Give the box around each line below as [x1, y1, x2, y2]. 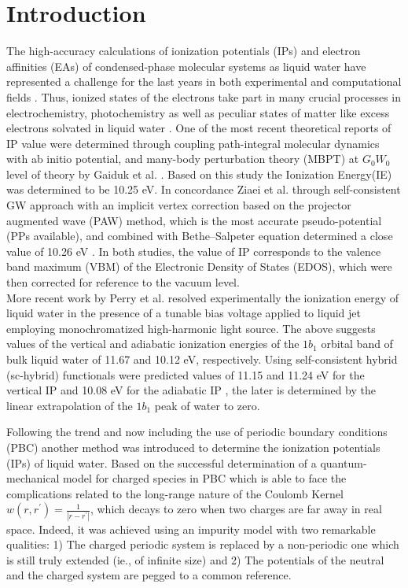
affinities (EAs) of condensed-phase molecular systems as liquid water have [6, 57, 366, 74]
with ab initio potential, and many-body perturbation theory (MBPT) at [6, 150, 359, 167]
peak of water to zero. [154, 397, 260, 413]
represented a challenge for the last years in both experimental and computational [6, 73, 402, 90]
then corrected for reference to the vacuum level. [6, 274, 240, 290]
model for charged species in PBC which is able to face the [62, 470, 347, 486]
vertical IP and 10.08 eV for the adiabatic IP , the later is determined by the [6, 382, 377, 398]
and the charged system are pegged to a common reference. [6, 567, 292, 583]
